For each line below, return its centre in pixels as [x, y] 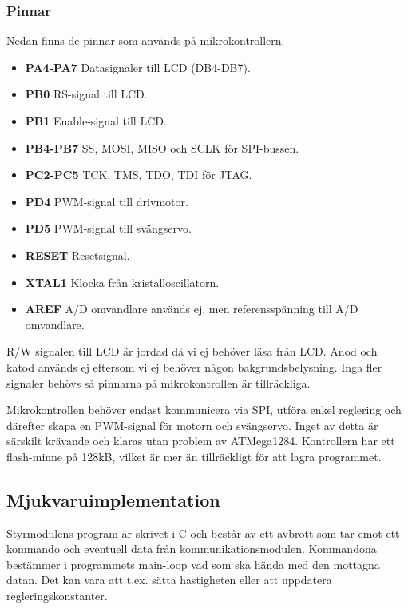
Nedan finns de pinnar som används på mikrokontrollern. [146, 40]
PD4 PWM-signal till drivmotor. [107, 201]
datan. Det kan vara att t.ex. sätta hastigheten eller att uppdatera [169, 580]
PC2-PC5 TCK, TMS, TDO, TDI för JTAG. [139, 175]
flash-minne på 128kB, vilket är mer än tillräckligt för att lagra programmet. [194, 456]
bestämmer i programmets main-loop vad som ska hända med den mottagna [193, 564]
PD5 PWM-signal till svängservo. [108, 228]
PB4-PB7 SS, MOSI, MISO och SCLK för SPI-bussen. [162, 147]
